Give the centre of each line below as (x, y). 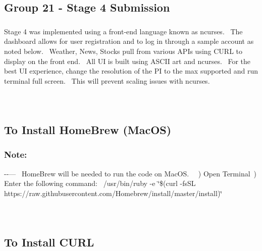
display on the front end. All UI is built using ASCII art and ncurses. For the (127, 61)
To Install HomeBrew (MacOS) (88, 129)
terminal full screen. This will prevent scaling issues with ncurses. (107, 80)
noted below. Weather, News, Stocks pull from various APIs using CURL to (123, 51)
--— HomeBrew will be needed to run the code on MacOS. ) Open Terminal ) (130, 173)
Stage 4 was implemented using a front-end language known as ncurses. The (123, 31)
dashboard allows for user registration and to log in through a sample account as (129, 41)
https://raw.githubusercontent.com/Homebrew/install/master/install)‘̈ (113, 193)
